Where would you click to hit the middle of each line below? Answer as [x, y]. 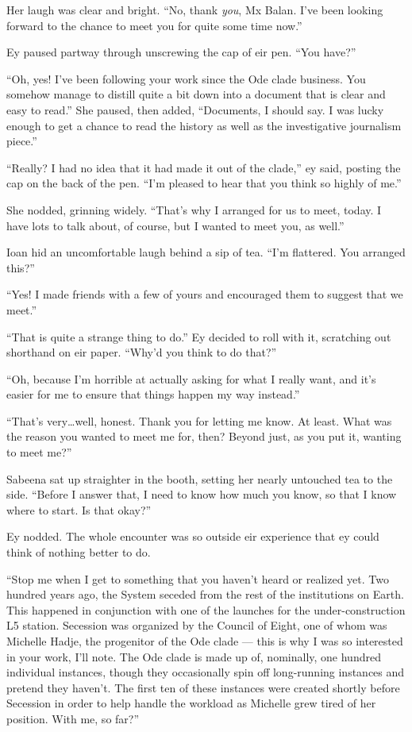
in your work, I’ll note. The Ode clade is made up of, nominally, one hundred [194, 656]
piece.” [22, 141]
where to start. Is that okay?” [79, 509]
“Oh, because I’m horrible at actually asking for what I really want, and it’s [191, 378]
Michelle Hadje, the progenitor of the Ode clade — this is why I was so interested [205, 641]
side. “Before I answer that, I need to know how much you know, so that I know [202, 494]
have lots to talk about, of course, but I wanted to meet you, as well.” [175, 225]
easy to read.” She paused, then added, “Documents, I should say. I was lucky [195, 109]
